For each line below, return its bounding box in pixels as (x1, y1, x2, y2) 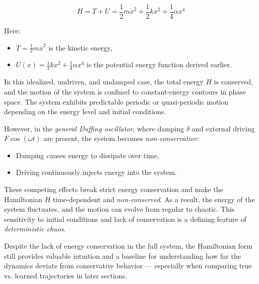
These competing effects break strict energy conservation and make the (4, 184, 223, 195)
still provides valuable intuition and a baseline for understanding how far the (4, 250, 241, 261)
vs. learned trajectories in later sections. (4, 270, 127, 280)
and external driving (191, 123, 255, 133)
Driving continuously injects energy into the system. (16, 167, 177, 177)
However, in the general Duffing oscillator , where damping (4, 123, 184, 133)
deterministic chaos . (4, 223, 66, 234)
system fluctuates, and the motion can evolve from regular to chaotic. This (4, 204, 235, 214)
